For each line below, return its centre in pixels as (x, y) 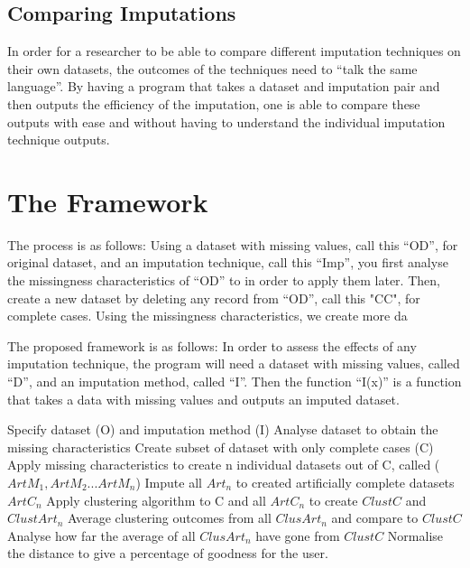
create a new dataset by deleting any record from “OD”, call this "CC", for (214, 298)
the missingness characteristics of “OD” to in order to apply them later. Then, (224, 280)
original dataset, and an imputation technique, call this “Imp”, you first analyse (228, 262)
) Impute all (169, 483)
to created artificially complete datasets (345, 483)
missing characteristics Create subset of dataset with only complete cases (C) (221, 447)
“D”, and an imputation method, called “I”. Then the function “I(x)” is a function (235, 382)
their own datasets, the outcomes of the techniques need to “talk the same (212, 68)
